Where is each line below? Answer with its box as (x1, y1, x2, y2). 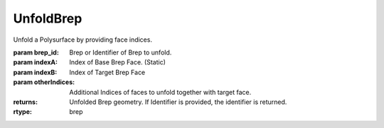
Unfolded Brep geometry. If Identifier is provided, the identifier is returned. (69, 98, 287, 106)
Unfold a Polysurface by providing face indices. (13, 35, 153, 44)
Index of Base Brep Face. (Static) (69, 58, 166, 66)
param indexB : (13, 68, 58, 76)
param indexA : (13, 58, 58, 66)
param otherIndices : (13, 78, 75, 86)
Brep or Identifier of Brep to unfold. (69, 48, 172, 57)
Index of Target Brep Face (69, 68, 146, 76)
